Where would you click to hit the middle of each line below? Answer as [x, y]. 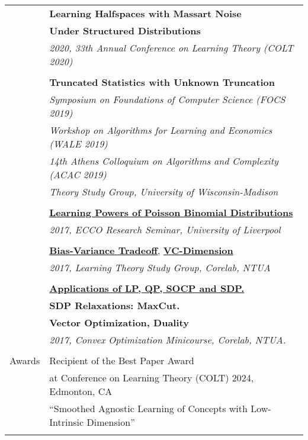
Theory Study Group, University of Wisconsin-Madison [164, 192]
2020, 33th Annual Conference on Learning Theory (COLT [171, 48]
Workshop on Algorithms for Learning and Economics [161, 130]
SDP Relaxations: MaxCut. [115, 305]
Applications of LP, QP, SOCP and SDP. [147, 288]
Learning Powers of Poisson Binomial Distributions [171, 212]
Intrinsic [67, 422]
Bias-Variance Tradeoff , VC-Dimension [141, 250]
